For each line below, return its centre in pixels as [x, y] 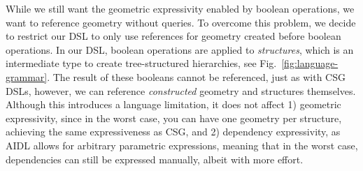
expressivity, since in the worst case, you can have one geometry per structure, [174, 118]
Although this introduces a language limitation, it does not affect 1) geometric [173, 104]
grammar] [27, 76]
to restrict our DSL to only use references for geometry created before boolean [173, 36]
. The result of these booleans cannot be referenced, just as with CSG [197, 76]
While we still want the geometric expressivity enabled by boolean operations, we [180, 8]
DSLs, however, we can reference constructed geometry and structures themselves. [181, 90]
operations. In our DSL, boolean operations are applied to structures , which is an [180, 49]
